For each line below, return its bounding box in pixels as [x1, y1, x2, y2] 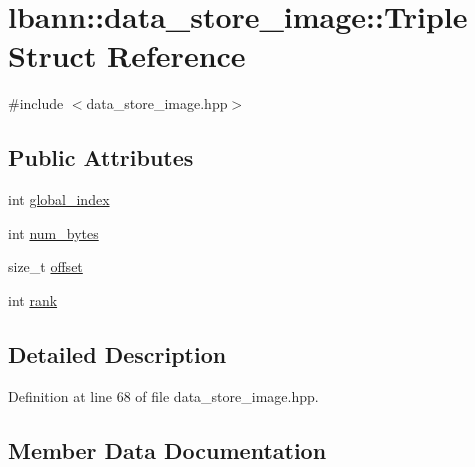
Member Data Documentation [8, 434, 327, 465]
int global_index [8, 189, 110, 210]
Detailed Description [8, 338, 227, 369]
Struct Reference [8, 35, 246, 76]
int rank [8, 289, 58, 310]
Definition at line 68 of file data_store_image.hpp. [8, 385, 319, 406]
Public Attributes [8, 142, 194, 173]
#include [8, 93, 64, 114]
